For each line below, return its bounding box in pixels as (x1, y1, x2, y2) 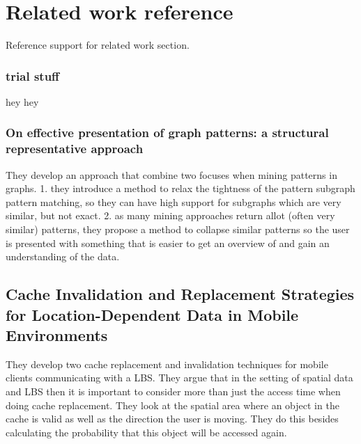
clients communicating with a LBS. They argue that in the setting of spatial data (6, 370, 353, 385)
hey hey (6, 94, 39, 109)
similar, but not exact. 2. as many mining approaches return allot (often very (6, 208, 335, 223)
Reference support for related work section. (6, 38, 190, 52)
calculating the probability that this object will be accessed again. (6, 425, 287, 439)
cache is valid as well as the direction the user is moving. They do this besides (6, 411, 339, 426)
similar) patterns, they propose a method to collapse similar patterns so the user (6, 222, 350, 237)
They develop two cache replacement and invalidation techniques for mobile (6, 356, 328, 371)
